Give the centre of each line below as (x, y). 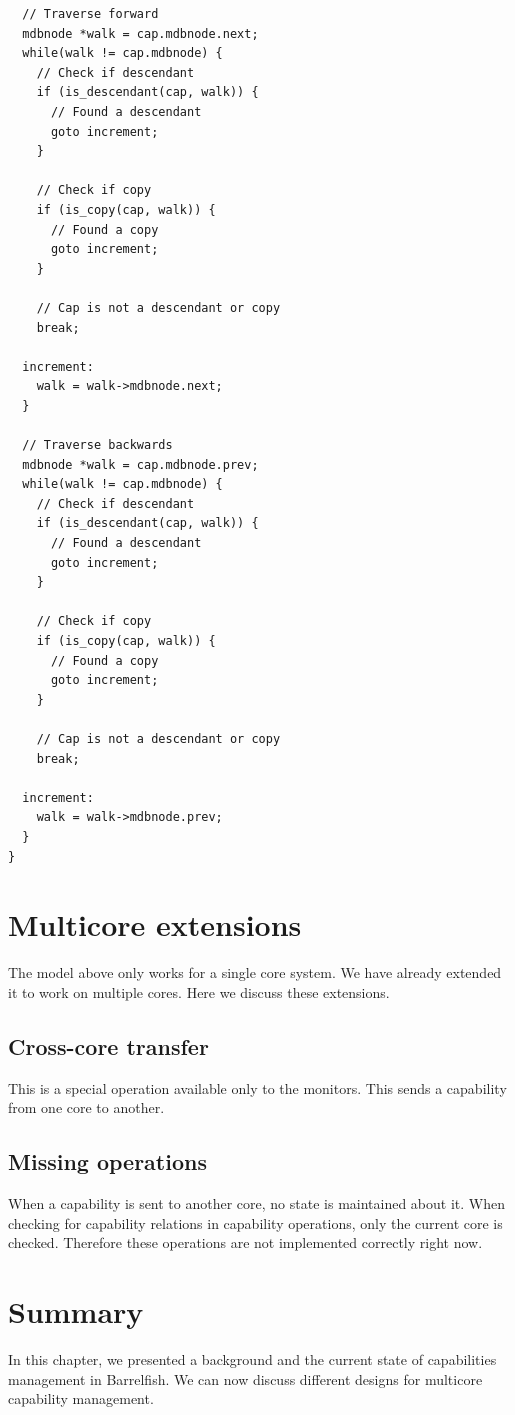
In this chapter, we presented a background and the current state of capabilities (252, 1358)
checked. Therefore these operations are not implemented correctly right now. (245, 1242)
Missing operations (107, 1161)
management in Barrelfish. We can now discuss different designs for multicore (245, 1378)
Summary (76, 1311)
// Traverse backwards (97, 445)
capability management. (81, 1398)
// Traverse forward (90, 14)
